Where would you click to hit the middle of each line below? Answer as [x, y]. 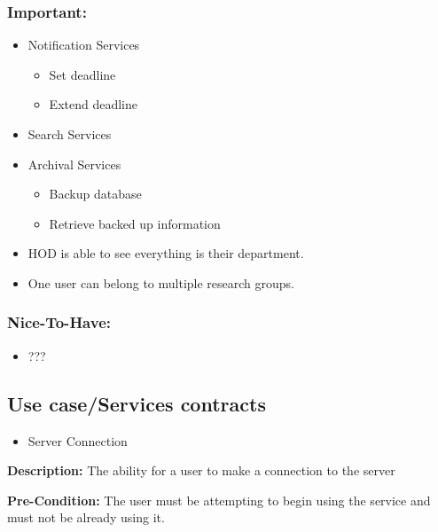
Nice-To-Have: [59, 322]
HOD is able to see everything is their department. [166, 253]
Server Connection [78, 440]
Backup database [95, 194]
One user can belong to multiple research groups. [161, 282]
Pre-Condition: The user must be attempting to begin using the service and [219, 500]
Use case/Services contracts [137, 403]
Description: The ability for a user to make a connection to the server [201, 470]
